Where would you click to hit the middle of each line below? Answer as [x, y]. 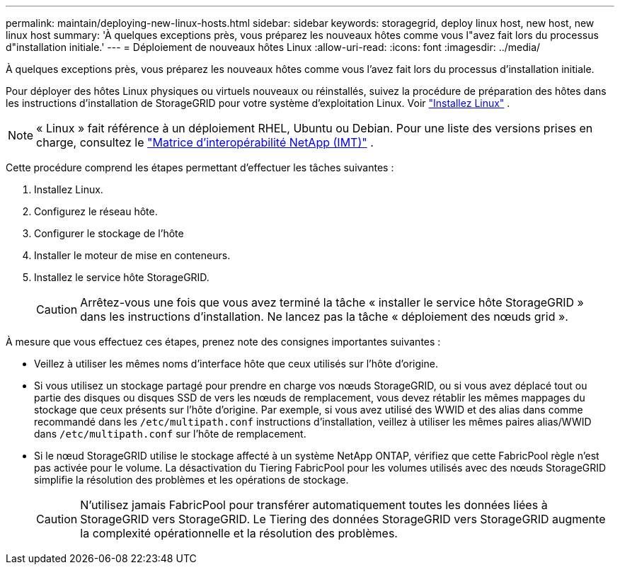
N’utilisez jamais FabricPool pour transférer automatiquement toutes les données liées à [314, 505]
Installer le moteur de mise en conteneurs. [132, 255]
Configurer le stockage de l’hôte [109, 233]
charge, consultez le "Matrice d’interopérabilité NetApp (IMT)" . [205, 142]
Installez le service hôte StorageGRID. [122, 277]
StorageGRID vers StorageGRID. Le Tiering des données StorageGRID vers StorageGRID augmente [343, 519]
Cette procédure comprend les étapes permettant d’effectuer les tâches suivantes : [200, 167]
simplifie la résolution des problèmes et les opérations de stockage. [191, 480]
